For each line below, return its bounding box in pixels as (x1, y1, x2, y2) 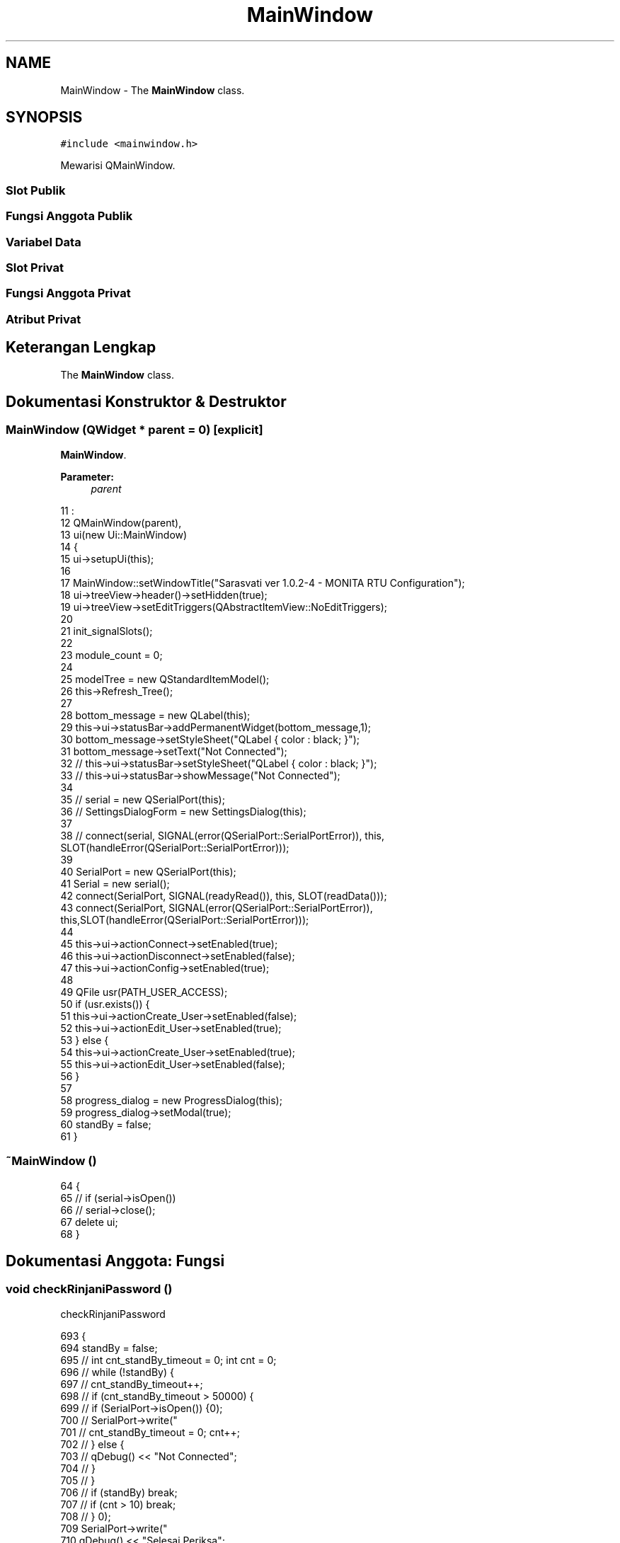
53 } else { (60, 1033, 109, 1046)
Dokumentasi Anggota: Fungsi (6, 1251, 225, 1270)
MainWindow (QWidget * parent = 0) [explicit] (6, 423, 263, 437)
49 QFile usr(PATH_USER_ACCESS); (60, 985, 228, 998)
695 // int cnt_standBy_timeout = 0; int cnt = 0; (60, 1353, 277, 1366)
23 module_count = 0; (60, 648, 163, 661)
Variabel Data (6, 234, 81, 249)
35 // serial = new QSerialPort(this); (60, 793, 225, 805)
